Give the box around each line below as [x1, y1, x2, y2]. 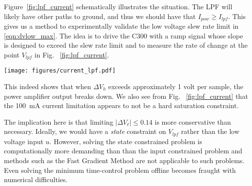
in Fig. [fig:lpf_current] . [34, 49, 109, 59]
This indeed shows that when [4, 81, 91, 91]
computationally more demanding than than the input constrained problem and [4, 146, 243, 156]
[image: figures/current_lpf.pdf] [4, 67, 116, 74]
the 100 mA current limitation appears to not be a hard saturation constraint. [4, 100, 239, 111]
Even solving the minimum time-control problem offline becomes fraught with [4, 165, 236, 175]
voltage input [4, 136, 43, 146]
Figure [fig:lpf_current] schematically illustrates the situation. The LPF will [4, 1, 233, 11]
